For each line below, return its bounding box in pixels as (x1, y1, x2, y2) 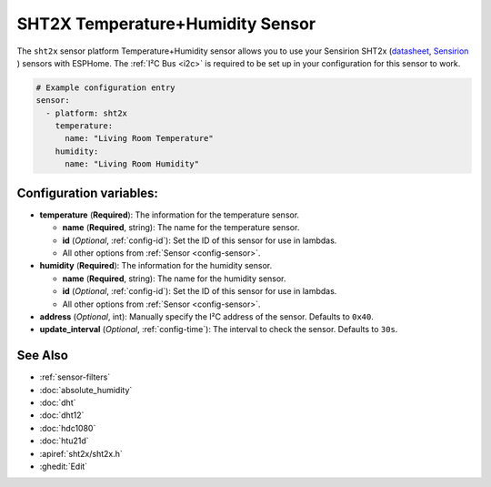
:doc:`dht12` (39, 410, 85, 421)
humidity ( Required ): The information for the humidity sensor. (39, 260, 273, 271)
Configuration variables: (16, 185, 159, 200)
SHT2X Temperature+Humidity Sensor (16, 14, 316, 34)
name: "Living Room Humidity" (65, 159, 200, 169)
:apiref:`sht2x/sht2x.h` (39, 448, 123, 459)
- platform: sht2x (45, 107, 127, 118)
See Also (16, 348, 68, 363)
